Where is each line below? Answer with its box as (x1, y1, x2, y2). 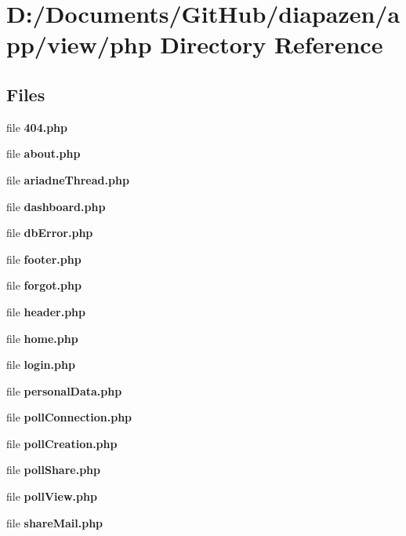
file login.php (6, 356, 75, 373)
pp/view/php (6, 28, 152, 60)
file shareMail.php (6, 514, 103, 531)
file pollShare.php (6, 461, 100, 478)
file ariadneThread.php (6, 171, 129, 188)
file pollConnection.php (6, 409, 132, 425)
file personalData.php (6, 382, 122, 399)
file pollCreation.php (6, 435, 118, 451)
